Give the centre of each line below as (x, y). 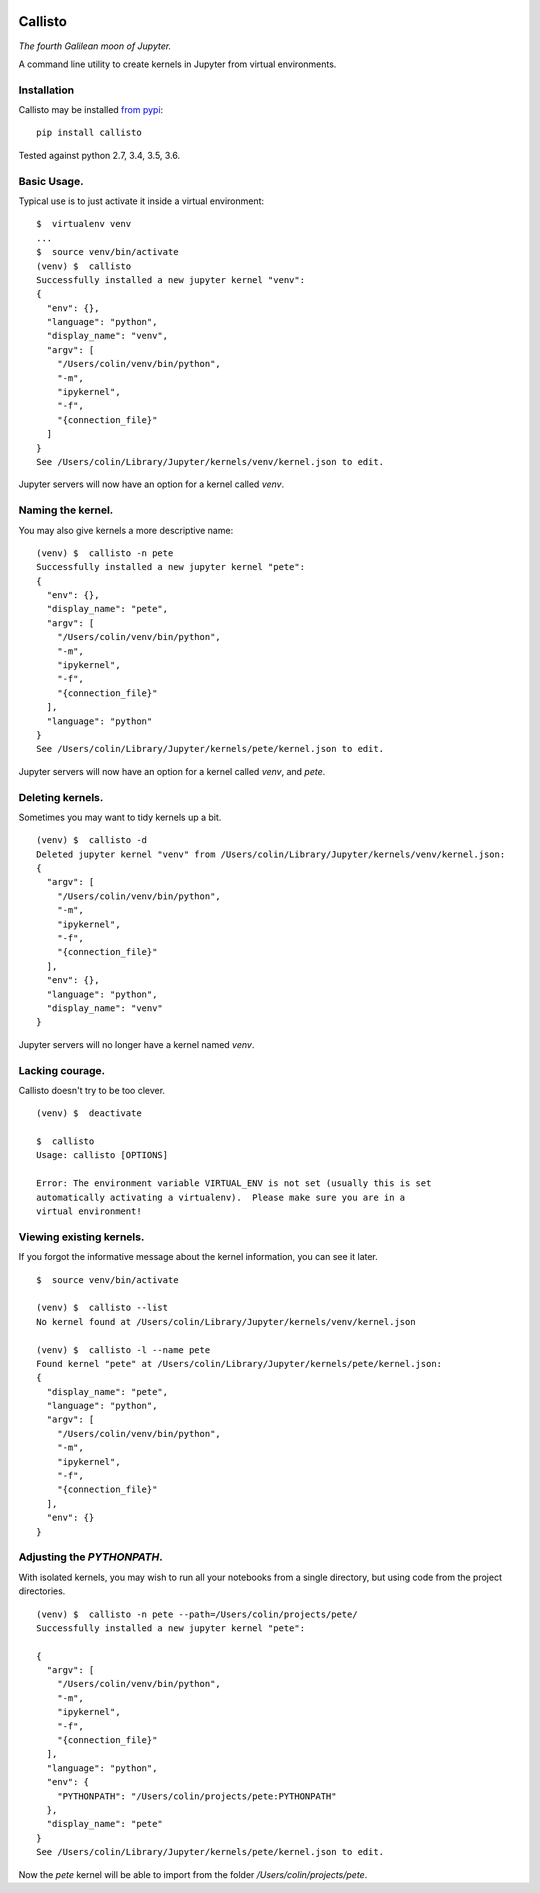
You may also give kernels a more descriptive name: (126, 530)
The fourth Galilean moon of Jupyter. (95, 46)
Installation (46, 90)
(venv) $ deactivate (89, 1113)
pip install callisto (89, 133)
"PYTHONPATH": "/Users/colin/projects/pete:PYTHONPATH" (196, 1796)
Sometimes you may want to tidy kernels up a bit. (120, 817)
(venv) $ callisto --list (102, 1308)
